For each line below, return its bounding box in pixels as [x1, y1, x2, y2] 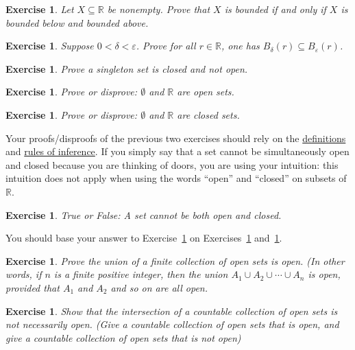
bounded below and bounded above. [5, 15, 149, 30]
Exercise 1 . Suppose [5, 38, 94, 53]
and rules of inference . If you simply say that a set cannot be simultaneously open [5, 144, 350, 159]
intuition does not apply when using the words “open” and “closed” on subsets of [5, 171, 347, 185]
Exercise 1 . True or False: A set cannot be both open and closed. [5, 207, 282, 222]
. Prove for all [136, 38, 196, 53]
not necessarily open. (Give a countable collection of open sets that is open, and [5, 317, 339, 331]
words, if [5, 267, 42, 281]
